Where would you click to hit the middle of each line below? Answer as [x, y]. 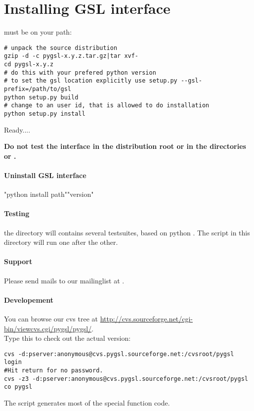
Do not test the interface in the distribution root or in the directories [125, 146]
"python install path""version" [49, 194]
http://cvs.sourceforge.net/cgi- [146, 318]
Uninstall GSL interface [45, 175]
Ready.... [17, 129]
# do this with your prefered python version [80, 72]
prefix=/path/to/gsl [38, 89]
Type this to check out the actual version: [67, 338]
